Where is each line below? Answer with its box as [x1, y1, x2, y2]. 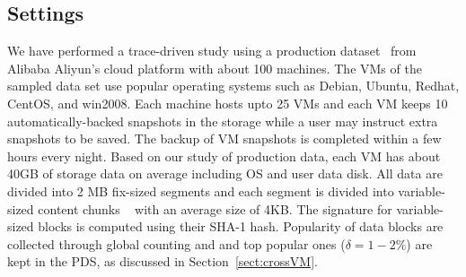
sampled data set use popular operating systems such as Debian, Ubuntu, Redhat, [7, 76, 460, 95]
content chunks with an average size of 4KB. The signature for [38, 199, 392, 218]
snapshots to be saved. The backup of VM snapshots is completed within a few [7, 129, 442, 148]
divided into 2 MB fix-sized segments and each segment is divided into [7, 181, 394, 200]
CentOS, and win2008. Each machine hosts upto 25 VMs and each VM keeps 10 [7, 93, 448, 112]
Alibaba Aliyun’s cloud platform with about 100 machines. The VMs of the [7, 58, 422, 77]
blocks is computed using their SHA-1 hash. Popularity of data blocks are [38, 217, 444, 236]
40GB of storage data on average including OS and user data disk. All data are [7, 164, 443, 183]
